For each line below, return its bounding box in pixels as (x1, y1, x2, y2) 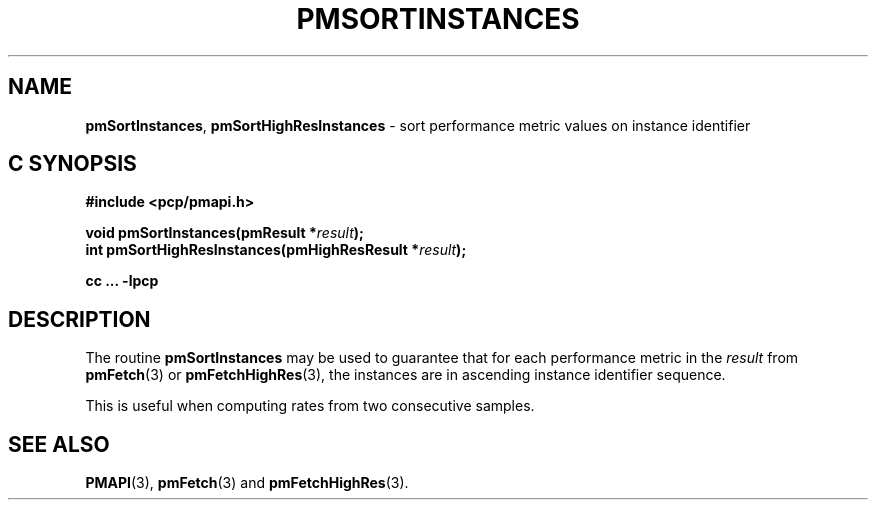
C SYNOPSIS (8, 151, 137, 177)
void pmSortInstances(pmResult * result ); (85, 224, 364, 242)
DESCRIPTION (8, 306, 151, 332)
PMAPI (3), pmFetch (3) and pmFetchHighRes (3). (85, 474, 409, 492)
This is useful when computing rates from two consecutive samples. (85, 397, 535, 415)
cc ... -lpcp (85, 272, 159, 290)
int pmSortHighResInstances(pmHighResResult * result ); (85, 241, 467, 259)
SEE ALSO (8, 431, 110, 457)
